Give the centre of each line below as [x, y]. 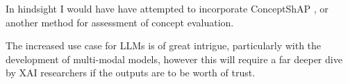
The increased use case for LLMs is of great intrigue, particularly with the [164, 45]
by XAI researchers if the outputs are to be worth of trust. [131, 73]
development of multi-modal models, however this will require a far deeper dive [174, 59]
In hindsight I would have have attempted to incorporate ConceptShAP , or [167, 8]
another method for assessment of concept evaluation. [120, 22]
